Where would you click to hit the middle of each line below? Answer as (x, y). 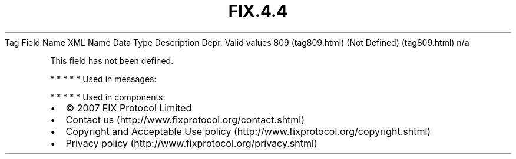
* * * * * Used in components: (108, 97)
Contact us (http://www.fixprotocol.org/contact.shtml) (185, 119)
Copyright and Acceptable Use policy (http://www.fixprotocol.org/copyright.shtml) (248, 131)
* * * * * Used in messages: (103, 79)
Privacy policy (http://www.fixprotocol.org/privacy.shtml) (191, 143)
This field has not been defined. (112, 60)
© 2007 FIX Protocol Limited (129, 108)
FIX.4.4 (258, 11)
